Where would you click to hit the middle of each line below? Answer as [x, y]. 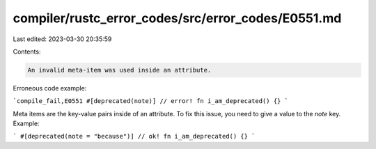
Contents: [27, 52]
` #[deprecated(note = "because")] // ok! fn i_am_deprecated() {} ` [134, 136]
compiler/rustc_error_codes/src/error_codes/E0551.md [177, 18]
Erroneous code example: [50, 88]
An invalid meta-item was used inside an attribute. [119, 70]
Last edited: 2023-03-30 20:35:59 [62, 39]
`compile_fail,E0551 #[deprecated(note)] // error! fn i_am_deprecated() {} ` [151, 101]
